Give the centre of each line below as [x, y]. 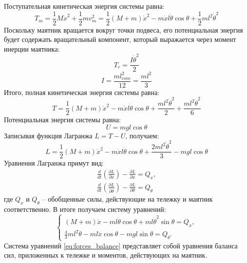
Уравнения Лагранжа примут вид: [54, 163]
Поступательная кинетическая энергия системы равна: [84, 6]
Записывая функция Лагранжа [48, 135]
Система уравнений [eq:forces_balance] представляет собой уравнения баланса [121, 245]
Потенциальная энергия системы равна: [62, 120]
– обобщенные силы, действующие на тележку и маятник [127, 198]
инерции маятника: [32, 48]
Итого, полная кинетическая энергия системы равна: [82, 92]
